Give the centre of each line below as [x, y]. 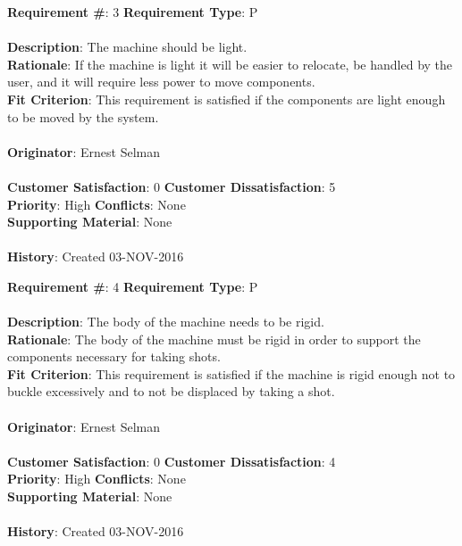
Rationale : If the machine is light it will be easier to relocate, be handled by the [230, 64]
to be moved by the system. [83, 116]
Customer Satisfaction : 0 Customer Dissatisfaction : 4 [172, 461]
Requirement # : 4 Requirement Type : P [133, 286]
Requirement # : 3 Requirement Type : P [133, 12]
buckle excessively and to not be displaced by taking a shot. [171, 391]
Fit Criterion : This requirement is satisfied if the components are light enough [227, 99]
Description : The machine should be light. [127, 47]
